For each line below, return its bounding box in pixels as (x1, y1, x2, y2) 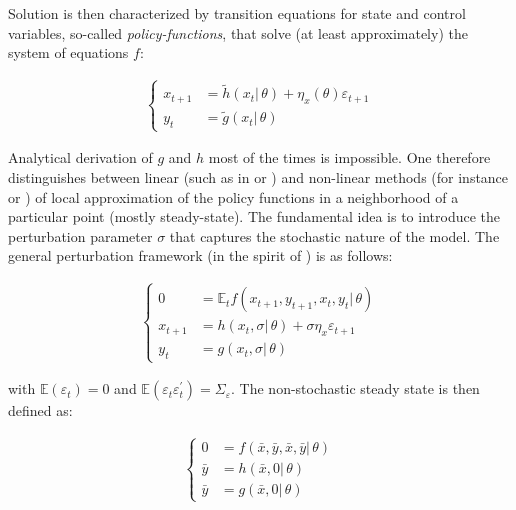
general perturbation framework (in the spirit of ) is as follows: (8, 245, 393, 266)
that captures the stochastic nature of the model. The (169, 225, 500, 246)
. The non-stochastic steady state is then (231, 378, 480, 399)
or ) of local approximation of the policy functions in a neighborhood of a (8, 186, 459, 207)
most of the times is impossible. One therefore (208, 147, 491, 168)
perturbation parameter (8, 225, 153, 246)
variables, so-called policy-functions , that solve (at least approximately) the (8, 22, 468, 43)
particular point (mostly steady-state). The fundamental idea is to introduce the (8, 206, 501, 227)
